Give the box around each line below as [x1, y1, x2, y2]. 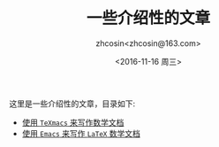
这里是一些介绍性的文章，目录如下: [9, 98, 136, 109]
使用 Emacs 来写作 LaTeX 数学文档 [21, 128, 141, 138]
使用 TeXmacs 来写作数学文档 [21, 117, 125, 128]
